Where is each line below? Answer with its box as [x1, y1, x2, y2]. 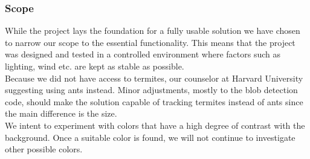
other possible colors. [5, 143, 83, 155]
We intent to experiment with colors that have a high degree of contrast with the [5, 118, 305, 131]
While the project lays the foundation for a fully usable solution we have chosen [5, 24, 300, 37]
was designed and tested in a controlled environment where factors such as [5, 48, 280, 60]
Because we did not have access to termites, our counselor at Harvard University [5, 71, 303, 84]
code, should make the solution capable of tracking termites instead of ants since [5, 95, 303, 108]
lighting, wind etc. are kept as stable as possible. [5, 60, 184, 72]
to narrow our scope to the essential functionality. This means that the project [5, 36, 295, 48]
